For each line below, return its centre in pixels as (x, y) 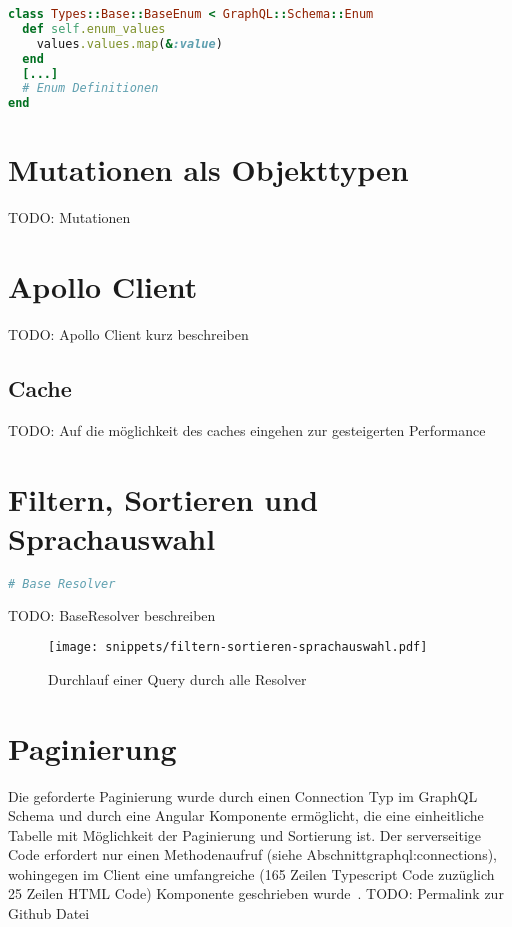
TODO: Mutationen (69, 217)
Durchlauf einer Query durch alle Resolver (177, 678)
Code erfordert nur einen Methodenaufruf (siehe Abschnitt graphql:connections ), (253, 854)
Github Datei (49, 913)
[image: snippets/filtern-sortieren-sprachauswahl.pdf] (238, 647)
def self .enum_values (94, 28)
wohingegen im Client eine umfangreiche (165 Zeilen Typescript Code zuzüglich (251, 873)
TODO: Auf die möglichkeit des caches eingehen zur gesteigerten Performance (247, 429)
